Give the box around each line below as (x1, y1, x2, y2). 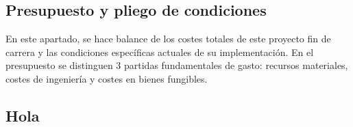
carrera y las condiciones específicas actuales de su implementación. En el (5, 44, 314, 59)
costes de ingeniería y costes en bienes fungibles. (5, 71, 208, 85)
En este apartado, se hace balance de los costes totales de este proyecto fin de (5, 31, 331, 46)
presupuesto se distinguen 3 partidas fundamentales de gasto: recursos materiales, (5, 58, 348, 72)
